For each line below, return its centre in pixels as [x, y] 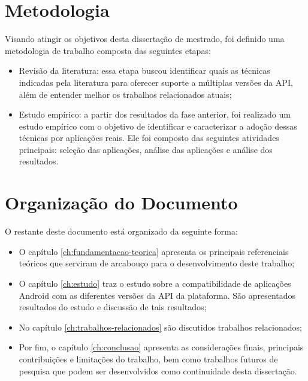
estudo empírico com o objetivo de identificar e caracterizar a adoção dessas [158, 126]
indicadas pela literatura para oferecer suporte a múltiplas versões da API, [156, 82]
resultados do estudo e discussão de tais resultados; [113, 307]
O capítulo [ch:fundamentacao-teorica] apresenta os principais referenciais [154, 251]
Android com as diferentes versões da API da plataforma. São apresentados [157, 295]
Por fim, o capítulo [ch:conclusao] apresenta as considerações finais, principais [161, 347]
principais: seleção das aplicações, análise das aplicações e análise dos [146, 149]
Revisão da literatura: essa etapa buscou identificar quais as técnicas [144, 70]
